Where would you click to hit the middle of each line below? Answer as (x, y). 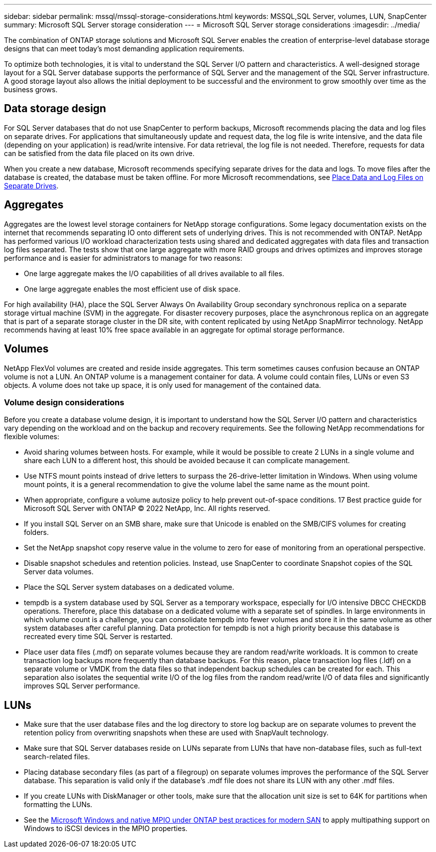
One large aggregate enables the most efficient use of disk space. (132, 289)
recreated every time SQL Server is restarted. (98, 637)
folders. (36, 532)
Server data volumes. (59, 572)
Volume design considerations (64, 402)
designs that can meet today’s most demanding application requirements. (124, 49)
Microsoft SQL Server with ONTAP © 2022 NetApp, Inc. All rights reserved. (147, 509)
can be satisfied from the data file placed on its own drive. (99, 153)
